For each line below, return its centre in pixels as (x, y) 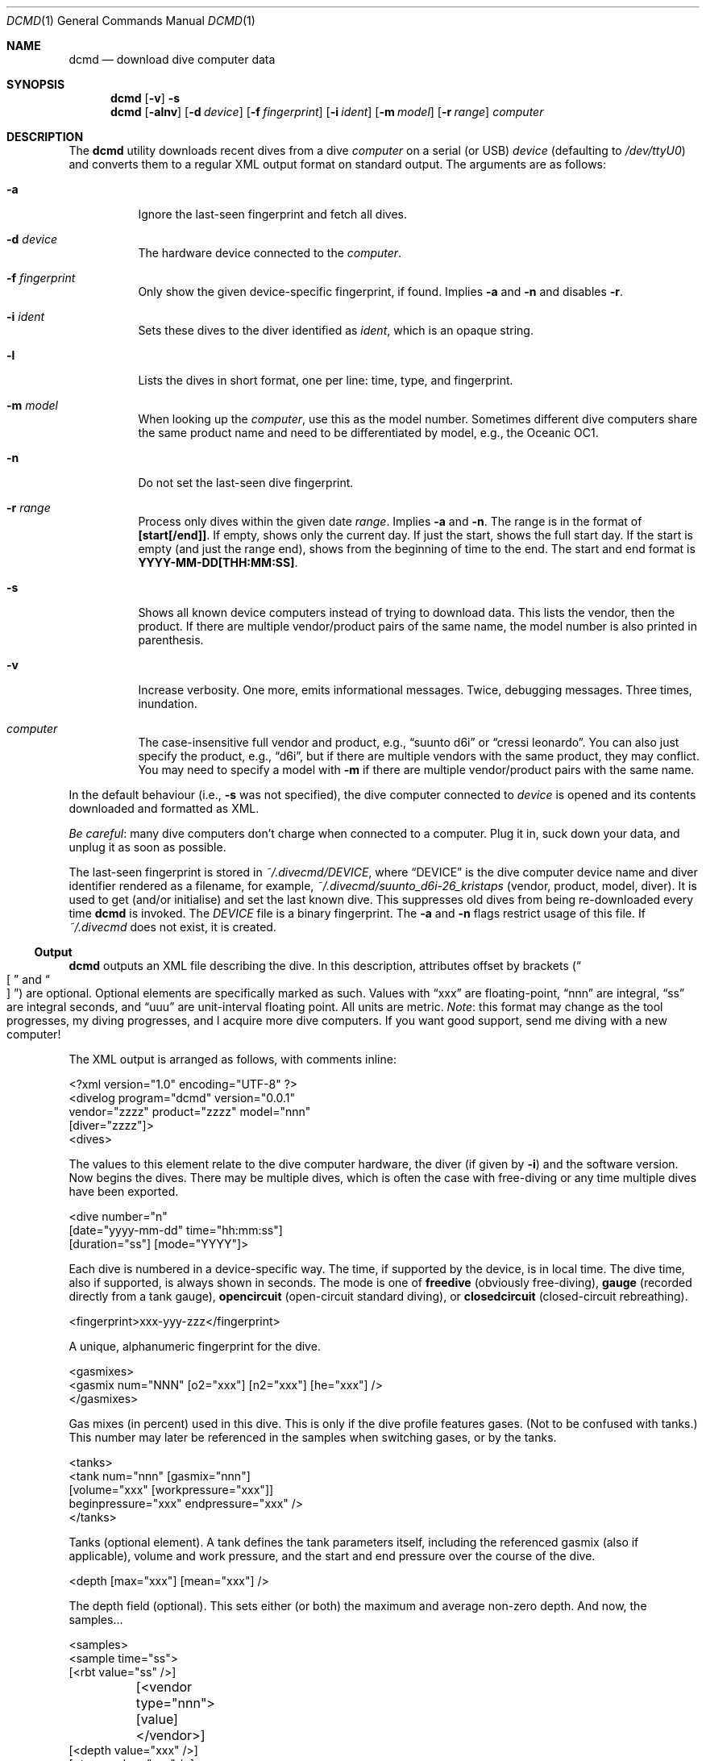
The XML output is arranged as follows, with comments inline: (233, 1059)
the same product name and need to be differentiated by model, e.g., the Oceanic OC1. (368, 433)
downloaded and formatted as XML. (164, 808)
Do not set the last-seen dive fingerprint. (246, 483)
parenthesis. (171, 640)
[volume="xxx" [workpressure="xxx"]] (171, 1490)
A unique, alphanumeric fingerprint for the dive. (195, 1346)
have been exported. (124, 1191)
